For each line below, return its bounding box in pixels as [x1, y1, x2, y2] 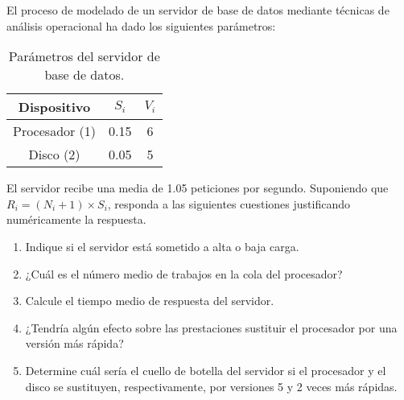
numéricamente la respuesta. [6, 211, 146, 228]
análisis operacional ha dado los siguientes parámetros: [6, 17, 276, 34]
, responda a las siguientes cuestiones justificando [107, 195, 350, 212]
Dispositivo [18, 97, 91, 117]
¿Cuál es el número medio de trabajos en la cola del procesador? [25, 265, 343, 282]
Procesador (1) [13, 122, 97, 141]
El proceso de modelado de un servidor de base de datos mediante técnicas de [6, 2, 390, 18]
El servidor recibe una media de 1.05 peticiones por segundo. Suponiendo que [6, 179, 389, 196]
